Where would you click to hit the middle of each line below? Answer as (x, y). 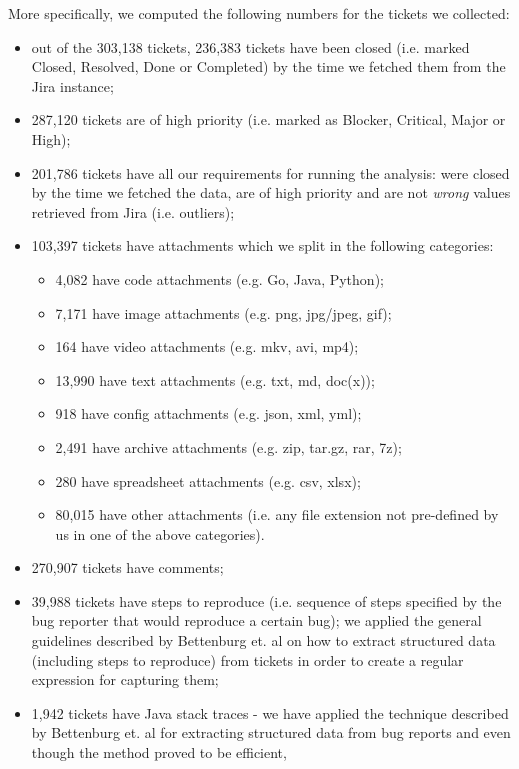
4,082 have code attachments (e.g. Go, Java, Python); (219, 278)
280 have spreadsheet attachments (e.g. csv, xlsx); (208, 480)
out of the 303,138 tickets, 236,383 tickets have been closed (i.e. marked (250, 46)
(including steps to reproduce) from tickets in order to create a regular (247, 659)
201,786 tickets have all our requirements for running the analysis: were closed (270, 172)
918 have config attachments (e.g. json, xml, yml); (208, 413)
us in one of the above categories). (160, 533)
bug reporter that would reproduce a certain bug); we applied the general (256, 620)
